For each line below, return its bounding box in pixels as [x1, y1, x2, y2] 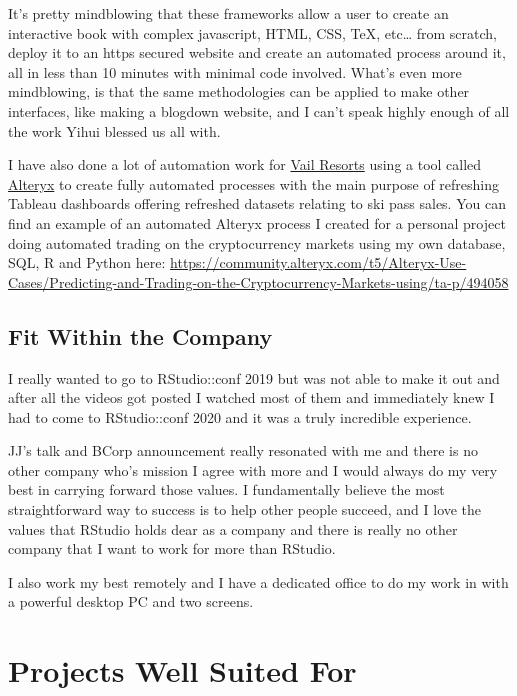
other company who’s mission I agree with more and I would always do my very [8, 459, 498, 480]
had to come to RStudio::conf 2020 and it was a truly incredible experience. [8, 406, 472, 427]
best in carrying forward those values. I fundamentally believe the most [8, 479, 445, 500]
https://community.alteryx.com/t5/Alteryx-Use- [170, 252, 467, 273]
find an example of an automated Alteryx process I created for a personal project [8, 212, 506, 233]
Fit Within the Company [8, 320, 273, 351]
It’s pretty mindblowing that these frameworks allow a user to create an [8, 3, 449, 23]
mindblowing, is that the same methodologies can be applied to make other [8, 81, 470, 102]
